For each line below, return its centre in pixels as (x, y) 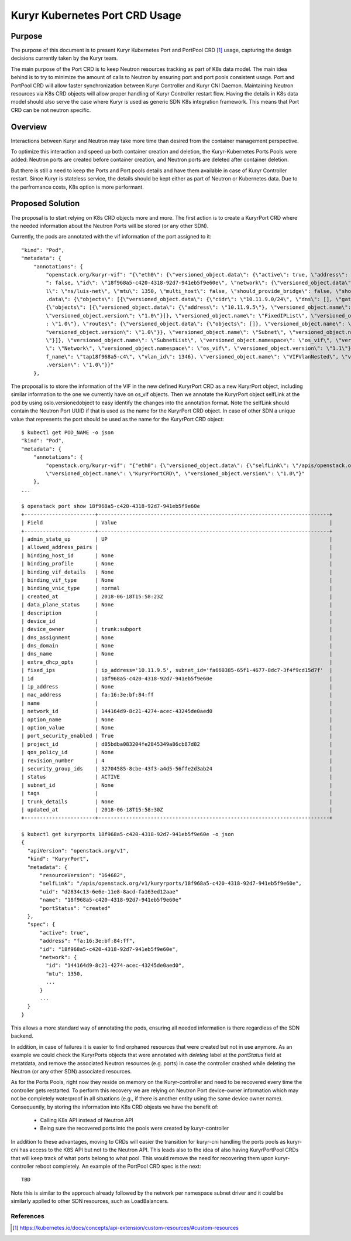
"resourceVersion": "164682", (83, 875)
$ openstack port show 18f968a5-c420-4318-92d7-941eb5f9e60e (111, 506)
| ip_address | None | (177, 687)
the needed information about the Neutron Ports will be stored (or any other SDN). (110, 226)
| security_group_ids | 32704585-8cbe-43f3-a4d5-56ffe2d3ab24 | (177, 768)
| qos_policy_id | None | (177, 752)
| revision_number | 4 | (177, 761)
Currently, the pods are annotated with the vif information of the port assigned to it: (111, 237)
